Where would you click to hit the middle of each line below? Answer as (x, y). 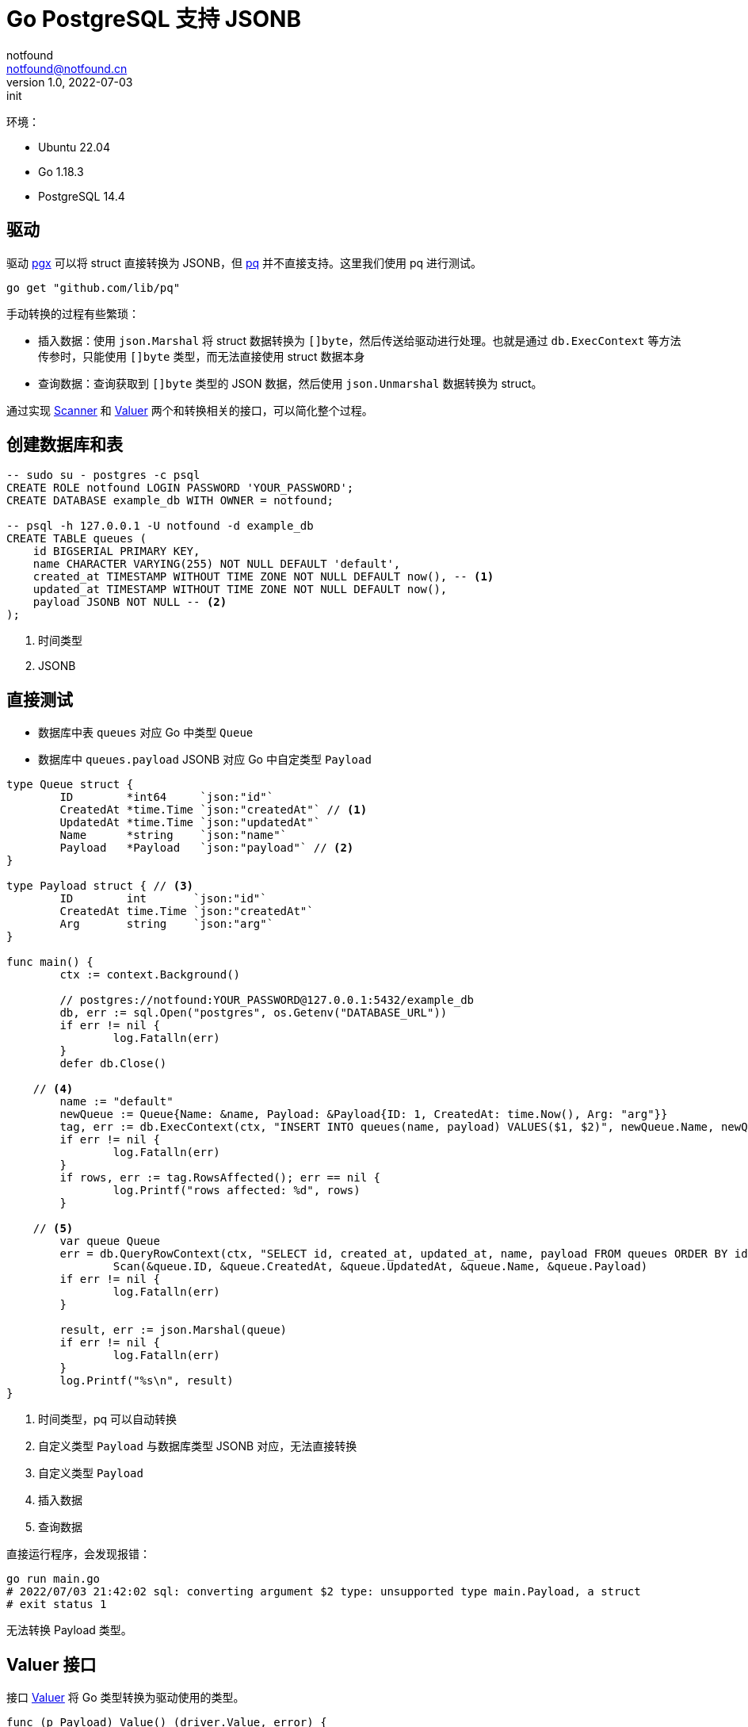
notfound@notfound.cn (67, 68)
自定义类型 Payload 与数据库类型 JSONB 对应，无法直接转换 (198, 1446)
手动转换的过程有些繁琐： (73, 313)
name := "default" (116, 1102)
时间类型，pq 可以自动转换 (108, 1419)
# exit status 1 (57, 1604)
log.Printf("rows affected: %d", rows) (237, 1191)
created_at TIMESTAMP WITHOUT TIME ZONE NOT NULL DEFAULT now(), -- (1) (263, 577)
